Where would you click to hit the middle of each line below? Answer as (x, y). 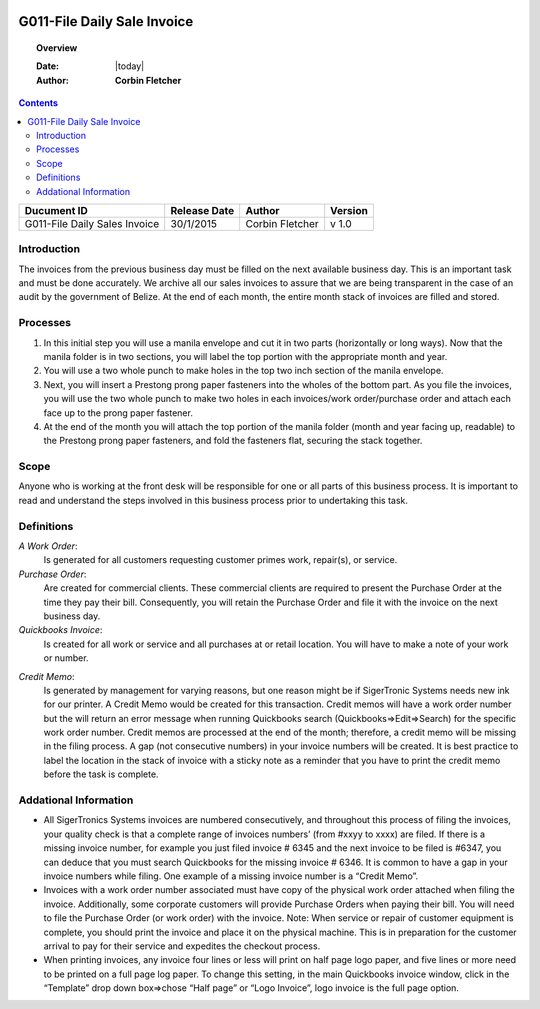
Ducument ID (56, 210)
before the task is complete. (101, 774)
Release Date (202, 210)
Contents (38, 103)
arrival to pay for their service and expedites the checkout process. (182, 946)
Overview (57, 48)
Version (349, 210)
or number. (66, 658)
